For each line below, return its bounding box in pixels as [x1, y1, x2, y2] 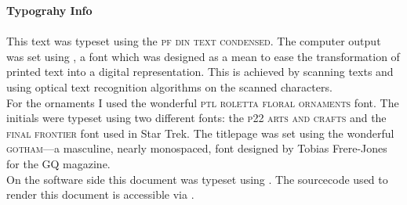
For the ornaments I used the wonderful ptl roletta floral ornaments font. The [6, 94, 399, 110]
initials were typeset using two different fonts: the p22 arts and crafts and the [6, 110, 387, 126]
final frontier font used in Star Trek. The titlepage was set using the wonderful [6, 124, 394, 141]
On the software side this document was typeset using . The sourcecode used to [6, 171, 388, 187]
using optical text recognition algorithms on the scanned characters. [6, 78, 333, 95]
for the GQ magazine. [6, 155, 111, 171]
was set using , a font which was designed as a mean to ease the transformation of [6, 48, 400, 64]
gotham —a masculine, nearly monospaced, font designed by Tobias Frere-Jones [6, 140, 387, 156]
